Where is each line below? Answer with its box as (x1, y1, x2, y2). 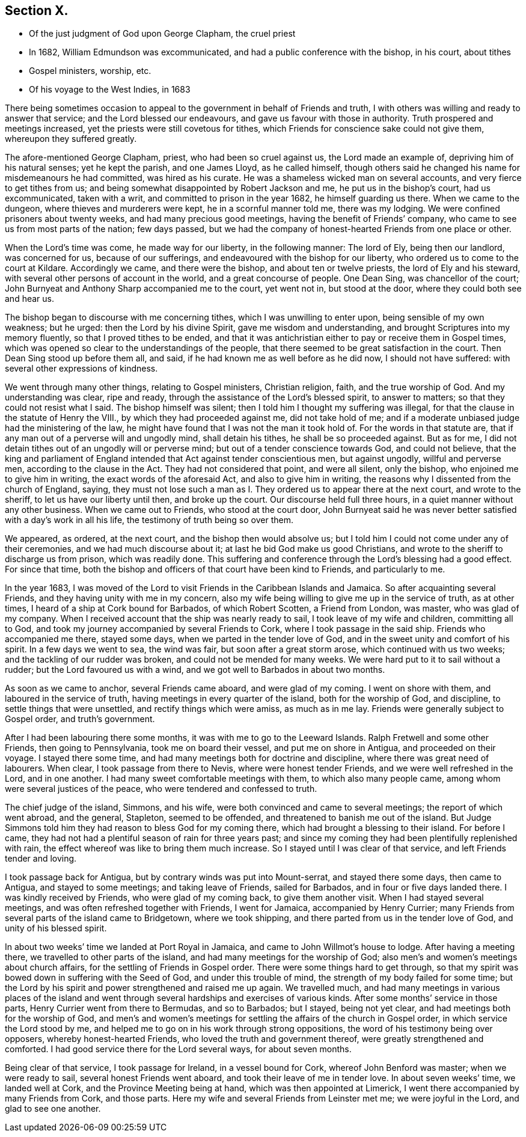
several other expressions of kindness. (5, 363, 158, 374)
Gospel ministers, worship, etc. (29, 66, 151, 76)
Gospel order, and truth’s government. (5, 714, 155, 725)
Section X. (5, 3, 69, 18)
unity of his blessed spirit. (5, 923, 107, 934)
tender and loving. (5, 853, 77, 864)
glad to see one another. (5, 1103, 101, 1114)
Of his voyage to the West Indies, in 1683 (29, 84, 191, 95)
